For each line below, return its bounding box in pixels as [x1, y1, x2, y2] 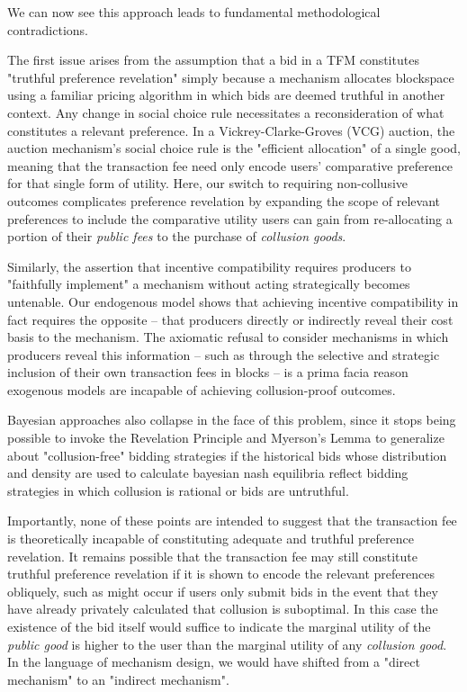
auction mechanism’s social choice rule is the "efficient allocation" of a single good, [7, 139, 461, 157]
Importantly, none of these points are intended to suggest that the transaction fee [7, 511, 457, 530]
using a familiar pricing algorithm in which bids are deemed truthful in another [7, 85, 445, 104]
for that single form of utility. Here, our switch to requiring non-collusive [7, 174, 409, 193]
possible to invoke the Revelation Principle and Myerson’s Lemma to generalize [7, 428, 445, 447]
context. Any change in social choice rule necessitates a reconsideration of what [7, 103, 445, 121]
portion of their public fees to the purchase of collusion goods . [7, 227, 346, 246]
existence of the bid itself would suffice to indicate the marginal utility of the [7, 617, 431, 635]
